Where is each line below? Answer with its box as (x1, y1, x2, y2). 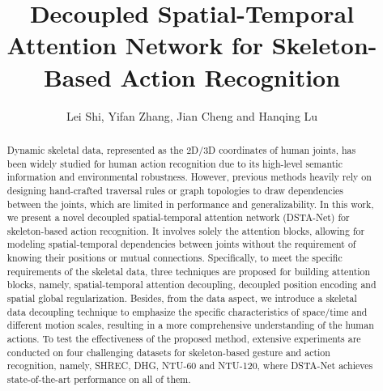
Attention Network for (6, 28, 264, 62)
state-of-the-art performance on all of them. (6, 372, 191, 386)
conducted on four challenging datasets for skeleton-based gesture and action (6, 345, 330, 359)
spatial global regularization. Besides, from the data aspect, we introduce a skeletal (6, 291, 357, 305)
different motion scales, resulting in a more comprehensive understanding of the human (6, 318, 374, 332)
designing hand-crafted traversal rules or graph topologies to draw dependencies (6, 183, 343, 197)
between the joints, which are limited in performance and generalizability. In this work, (6, 197, 374, 210)
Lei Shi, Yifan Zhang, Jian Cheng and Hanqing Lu (66, 107, 318, 124)
